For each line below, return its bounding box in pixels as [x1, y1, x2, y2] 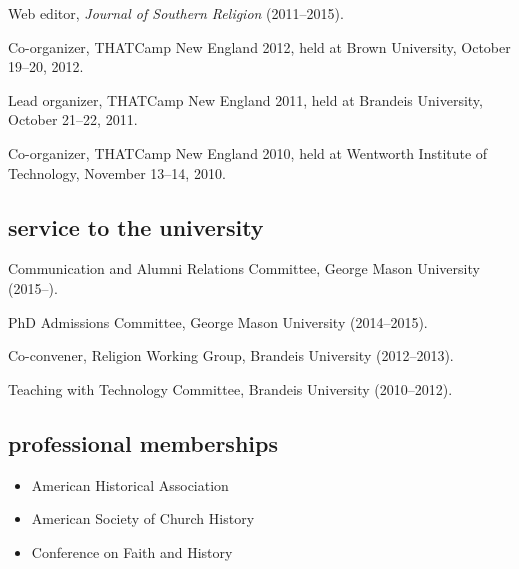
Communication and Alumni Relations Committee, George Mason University [8, 258, 480, 279]
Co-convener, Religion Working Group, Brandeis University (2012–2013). [8, 345, 454, 366]
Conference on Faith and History [31, 541, 233, 562]
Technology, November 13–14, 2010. [8, 162, 226, 183]
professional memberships [8, 427, 278, 458]
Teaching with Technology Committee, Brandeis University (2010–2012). [8, 378, 453, 399]
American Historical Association [31, 474, 229, 495]
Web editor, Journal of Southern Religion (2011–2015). [8, 3, 344, 23]
